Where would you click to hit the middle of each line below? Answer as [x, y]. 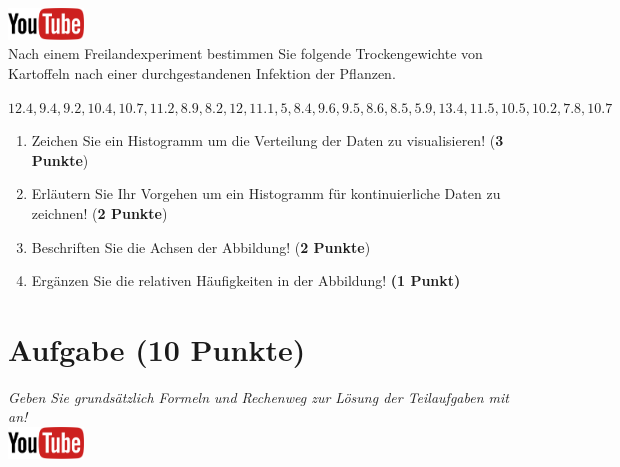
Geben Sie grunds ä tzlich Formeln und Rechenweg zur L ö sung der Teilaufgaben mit [258, 396]
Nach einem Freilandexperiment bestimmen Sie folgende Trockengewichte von [245, 53]
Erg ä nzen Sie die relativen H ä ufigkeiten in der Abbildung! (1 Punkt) [246, 280]
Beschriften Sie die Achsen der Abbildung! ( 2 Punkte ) [201, 246]
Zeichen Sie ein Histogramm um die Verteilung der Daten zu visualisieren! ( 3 [267, 140]
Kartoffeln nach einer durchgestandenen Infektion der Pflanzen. [202, 73]
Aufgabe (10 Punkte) [157, 348]
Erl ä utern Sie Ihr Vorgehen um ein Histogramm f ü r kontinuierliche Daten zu [266, 193]
